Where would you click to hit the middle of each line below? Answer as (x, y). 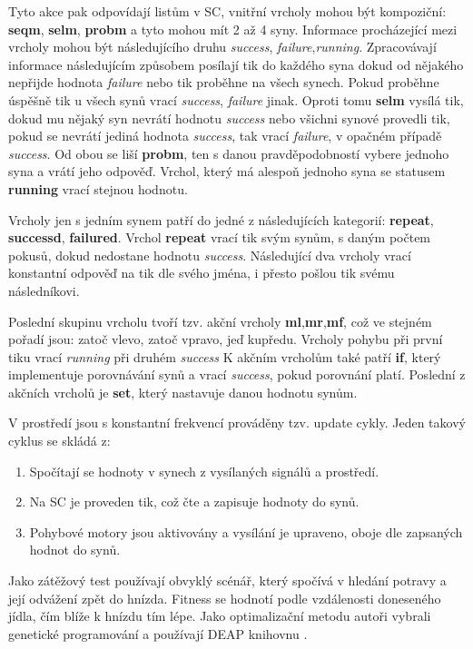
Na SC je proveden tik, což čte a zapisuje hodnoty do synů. (194, 501)
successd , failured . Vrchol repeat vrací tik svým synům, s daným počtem (220, 237)
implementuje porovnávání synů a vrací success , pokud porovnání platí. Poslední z (237, 374)
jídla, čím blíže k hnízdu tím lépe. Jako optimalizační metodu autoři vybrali (220, 616)
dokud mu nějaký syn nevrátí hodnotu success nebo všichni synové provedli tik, (229, 118)
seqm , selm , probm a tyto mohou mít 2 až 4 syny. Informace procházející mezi (233, 29)
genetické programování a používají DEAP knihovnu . (158, 633)
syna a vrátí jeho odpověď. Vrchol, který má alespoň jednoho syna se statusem (227, 171)
